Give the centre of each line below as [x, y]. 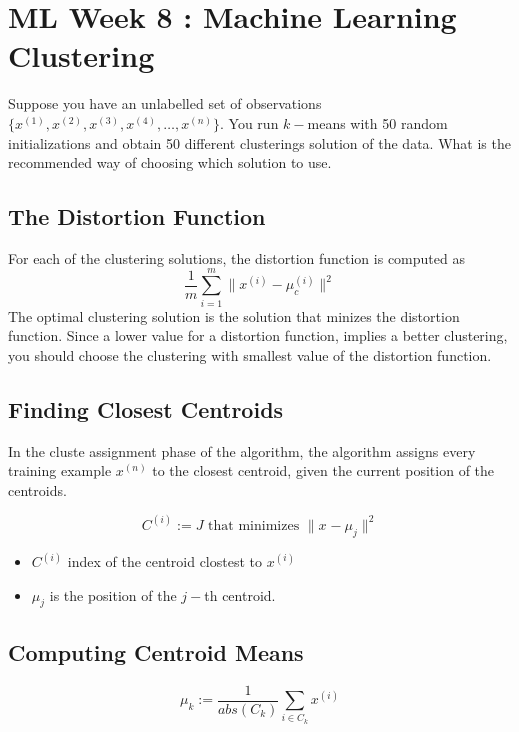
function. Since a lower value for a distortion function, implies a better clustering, [258, 335]
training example [60, 470]
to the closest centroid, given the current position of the [323, 470]
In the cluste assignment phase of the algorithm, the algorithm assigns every [242, 450]
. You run [249, 122]
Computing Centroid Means [156, 651]
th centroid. [240, 594]
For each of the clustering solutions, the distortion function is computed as [236, 257]
